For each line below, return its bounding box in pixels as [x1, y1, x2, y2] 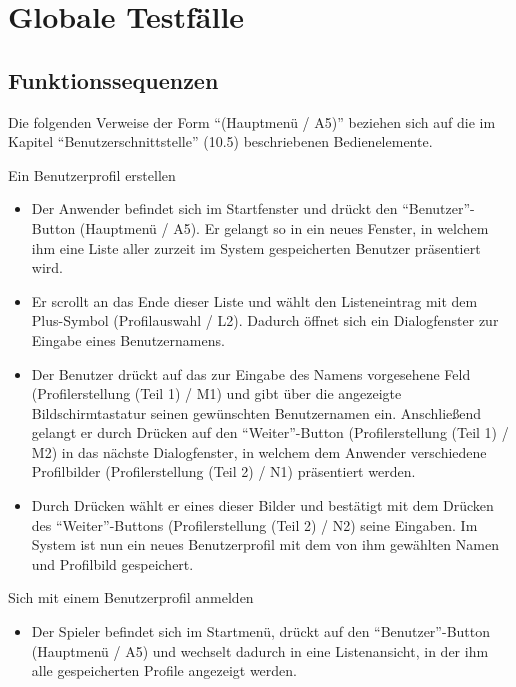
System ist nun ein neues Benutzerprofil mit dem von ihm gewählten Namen [31, 534, 499, 555]
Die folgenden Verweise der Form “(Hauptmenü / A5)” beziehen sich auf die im [8, 111, 496, 132]
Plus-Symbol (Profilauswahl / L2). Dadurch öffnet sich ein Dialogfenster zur [31, 310, 499, 331]
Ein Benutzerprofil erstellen [8, 164, 176, 185]
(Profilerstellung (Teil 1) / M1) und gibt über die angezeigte [31, 383, 402, 404]
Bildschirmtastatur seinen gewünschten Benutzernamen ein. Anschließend [31, 402, 482, 423]
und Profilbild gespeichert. [31, 553, 194, 574]
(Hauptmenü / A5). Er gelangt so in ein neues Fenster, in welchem [79, 217, 489, 238]
